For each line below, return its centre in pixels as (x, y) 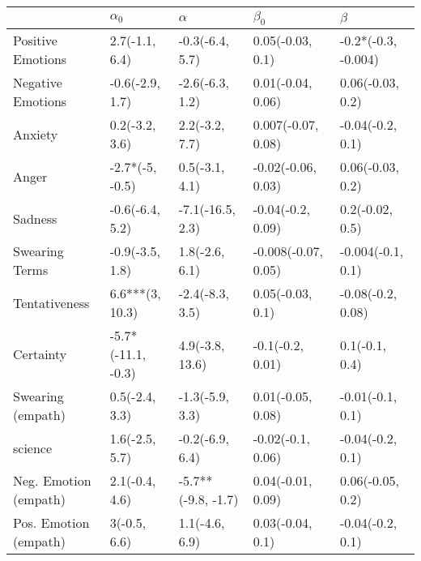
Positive (35, 41)
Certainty (40, 354)
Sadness (35, 218)
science (33, 448)
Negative (38, 83)
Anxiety (36, 134)
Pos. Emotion (51, 523)
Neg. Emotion (52, 481)
